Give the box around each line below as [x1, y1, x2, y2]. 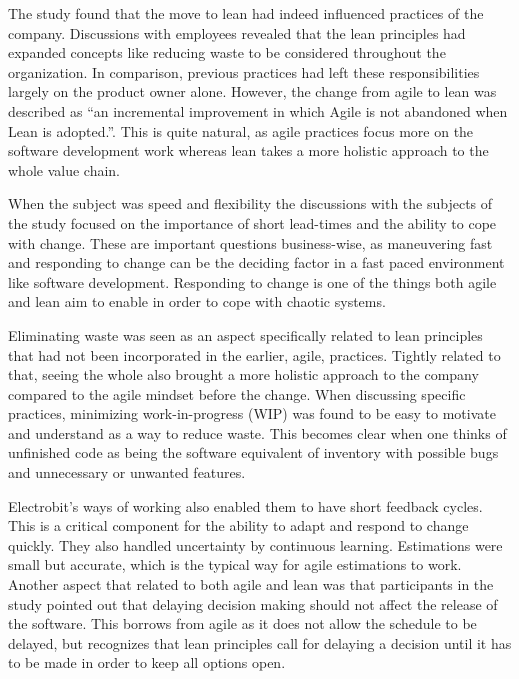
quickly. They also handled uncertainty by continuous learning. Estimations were [8, 534, 503, 555]
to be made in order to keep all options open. [8, 652, 286, 673]
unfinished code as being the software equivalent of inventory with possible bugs [8, 442, 499, 463]
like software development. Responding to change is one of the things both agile [8, 271, 497, 292]
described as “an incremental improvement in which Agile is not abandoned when [8, 100, 508, 121]
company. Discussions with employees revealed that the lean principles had [8, 22, 466, 43]
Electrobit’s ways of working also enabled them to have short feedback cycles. [8, 495, 483, 516]
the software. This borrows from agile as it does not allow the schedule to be [8, 613, 477, 634]
